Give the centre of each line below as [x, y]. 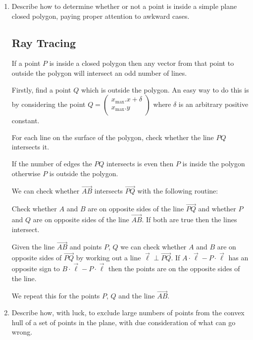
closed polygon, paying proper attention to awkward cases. [101, 16]
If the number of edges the [52, 163]
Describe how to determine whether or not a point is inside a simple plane [124, 6]
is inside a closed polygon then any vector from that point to [142, 63]
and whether [217, 209]
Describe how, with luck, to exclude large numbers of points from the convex [128, 313]
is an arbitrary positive [213, 104]
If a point [26, 63]
